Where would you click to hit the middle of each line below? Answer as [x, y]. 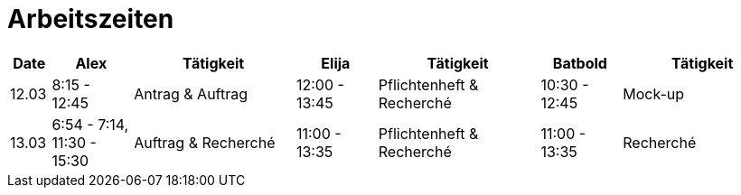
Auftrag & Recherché [205, 142]
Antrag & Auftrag [191, 93]
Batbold [580, 63]
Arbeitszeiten [91, 19]
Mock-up [654, 93]
